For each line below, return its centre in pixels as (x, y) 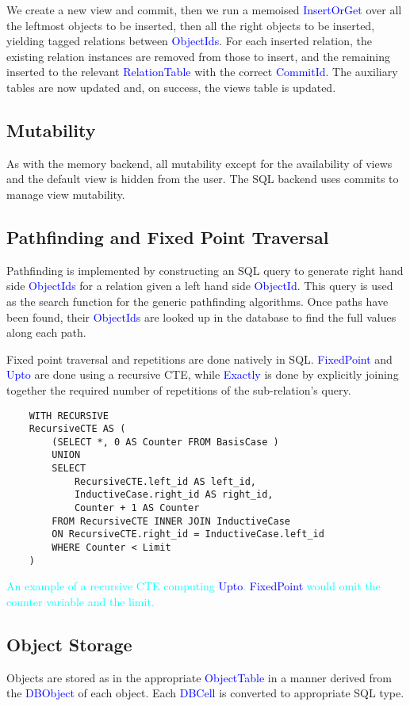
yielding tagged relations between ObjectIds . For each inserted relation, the (190, 41)
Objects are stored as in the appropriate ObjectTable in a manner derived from (199, 677)
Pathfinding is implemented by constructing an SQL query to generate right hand (205, 270)
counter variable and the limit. (80, 601)
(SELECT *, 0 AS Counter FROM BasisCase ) (165, 442)
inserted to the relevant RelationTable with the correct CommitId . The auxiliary (202, 72)
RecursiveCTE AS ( (77, 429)
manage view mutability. (66, 194)
